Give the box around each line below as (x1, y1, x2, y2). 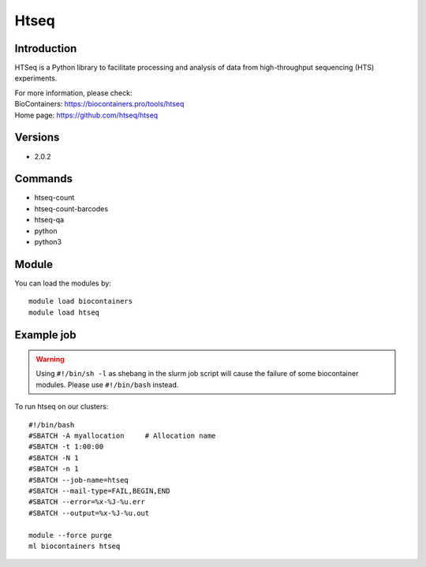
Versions (14, 131, 60, 144)
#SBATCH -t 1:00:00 (28, 442, 104, 451)
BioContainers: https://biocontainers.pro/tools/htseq (14, 99, 185, 109)
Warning (35, 355, 65, 364)
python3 (34, 237, 62, 246)
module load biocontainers (28, 297, 133, 306)
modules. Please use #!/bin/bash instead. (35, 379, 179, 390)
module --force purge (28, 531, 112, 539)
